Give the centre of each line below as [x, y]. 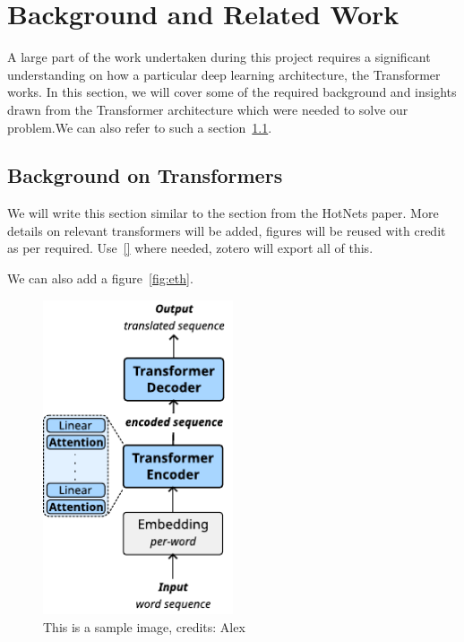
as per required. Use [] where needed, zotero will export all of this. [190, 248]
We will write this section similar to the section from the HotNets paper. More [223, 213]
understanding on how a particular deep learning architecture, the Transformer [224, 74]
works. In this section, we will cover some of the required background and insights [232, 92]
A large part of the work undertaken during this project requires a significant [219, 57]
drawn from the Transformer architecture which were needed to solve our [208, 109]
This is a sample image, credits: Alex [144, 626]
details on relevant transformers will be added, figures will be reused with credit [227, 230]
